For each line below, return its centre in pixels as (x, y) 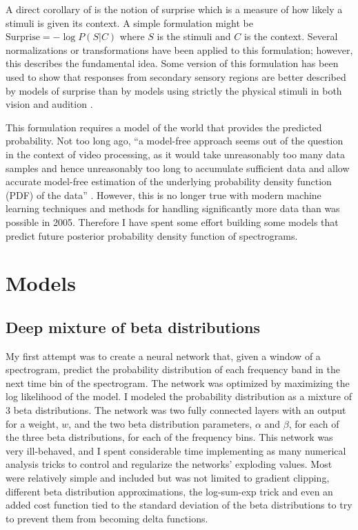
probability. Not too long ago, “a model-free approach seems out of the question (175, 141)
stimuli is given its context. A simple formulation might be (129, 22)
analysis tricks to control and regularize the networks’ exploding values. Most (169, 464)
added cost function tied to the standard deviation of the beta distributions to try (179, 505)
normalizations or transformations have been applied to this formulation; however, (179, 49)
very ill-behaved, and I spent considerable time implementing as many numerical (176, 450)
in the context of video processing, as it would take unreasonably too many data (175, 154)
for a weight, (32, 423)
